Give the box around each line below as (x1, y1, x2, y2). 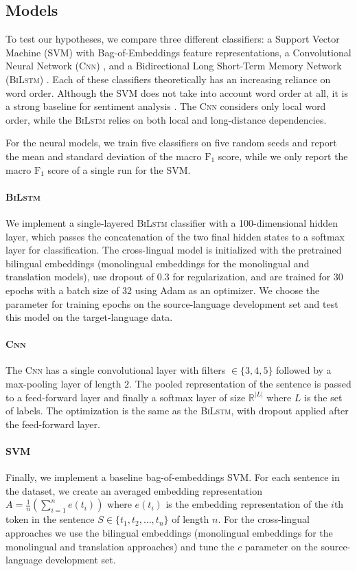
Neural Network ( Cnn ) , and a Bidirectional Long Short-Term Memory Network (5, 58, 342, 73)
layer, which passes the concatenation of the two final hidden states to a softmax (5, 229, 345, 243)
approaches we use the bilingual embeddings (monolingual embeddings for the (5, 526, 333, 540)
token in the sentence (5, 512, 95, 526)
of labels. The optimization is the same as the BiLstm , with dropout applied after (5, 403, 349, 418)
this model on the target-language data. (5, 310, 173, 324)
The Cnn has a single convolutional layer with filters (5, 363, 226, 377)
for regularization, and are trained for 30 (172, 269, 343, 284)
